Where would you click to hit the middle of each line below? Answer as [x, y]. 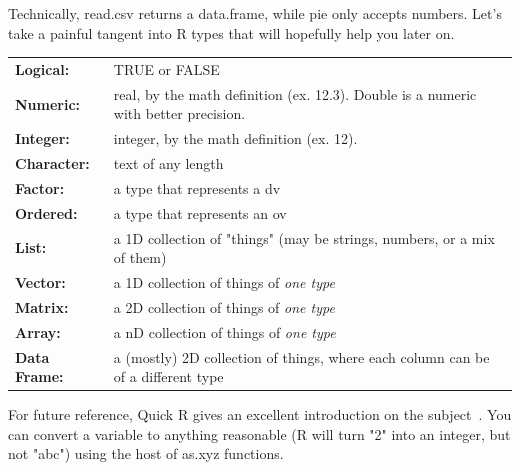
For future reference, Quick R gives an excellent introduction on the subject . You [260, 414]
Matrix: [42, 306]
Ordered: [46, 212]
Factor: [40, 187]
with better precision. [179, 113]
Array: [38, 331]
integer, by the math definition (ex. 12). [235, 138]
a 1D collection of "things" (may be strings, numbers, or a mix [304, 237]
